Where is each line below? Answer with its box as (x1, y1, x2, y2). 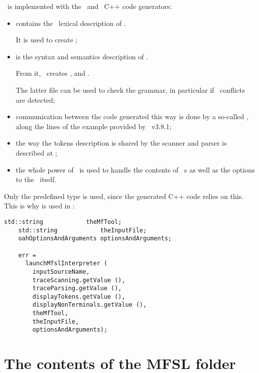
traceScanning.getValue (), (32, 276, 126, 284)
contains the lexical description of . (15, 17, 126, 28)
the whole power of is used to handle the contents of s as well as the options (15, 164, 255, 175)
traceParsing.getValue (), (32, 285, 122, 292)
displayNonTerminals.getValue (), (32, 301, 147, 309)
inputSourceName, (32, 268, 90, 275)
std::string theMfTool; (4, 218, 122, 225)
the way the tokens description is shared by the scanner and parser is (15, 138, 227, 148)
